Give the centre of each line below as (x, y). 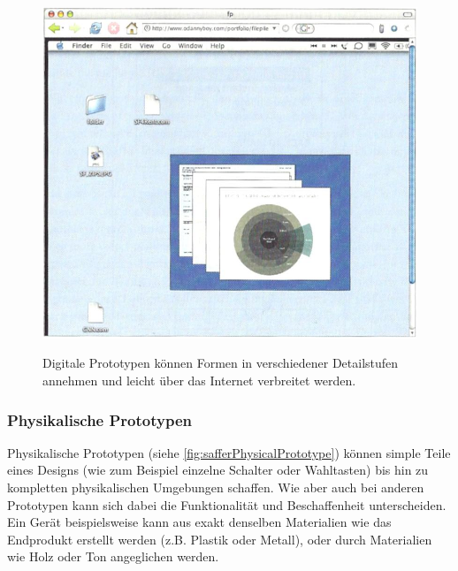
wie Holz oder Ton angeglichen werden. (113, 556)
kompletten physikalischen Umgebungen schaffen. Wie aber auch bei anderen (216, 487)
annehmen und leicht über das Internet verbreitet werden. (199, 381)
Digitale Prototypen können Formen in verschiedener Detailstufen (221, 363)
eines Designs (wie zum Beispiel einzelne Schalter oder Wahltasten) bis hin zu (218, 470)
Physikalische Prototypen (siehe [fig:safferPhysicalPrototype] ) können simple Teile (229, 452)
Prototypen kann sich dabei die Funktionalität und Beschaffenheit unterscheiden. (227, 504)
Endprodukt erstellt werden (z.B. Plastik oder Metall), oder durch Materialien (220, 539)
